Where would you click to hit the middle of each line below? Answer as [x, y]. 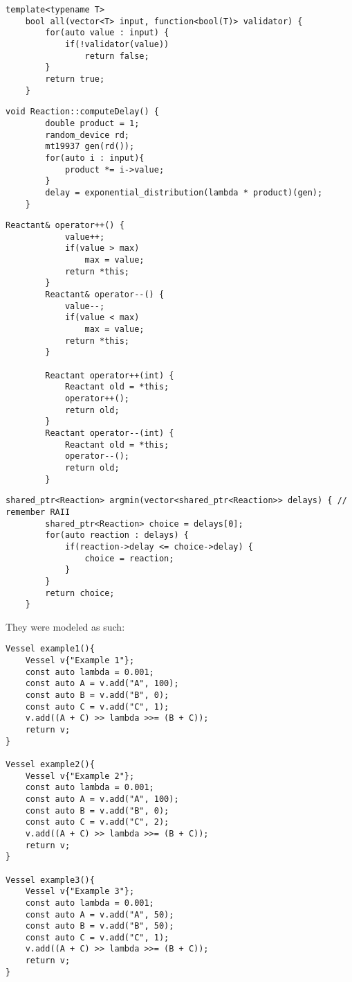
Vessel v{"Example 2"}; [80, 776]
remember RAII [38, 512]
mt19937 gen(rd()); [90, 147]
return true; [75, 79]
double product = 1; [92, 123]
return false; [117, 56]
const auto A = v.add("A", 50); [100, 914]
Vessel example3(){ [50, 880]
